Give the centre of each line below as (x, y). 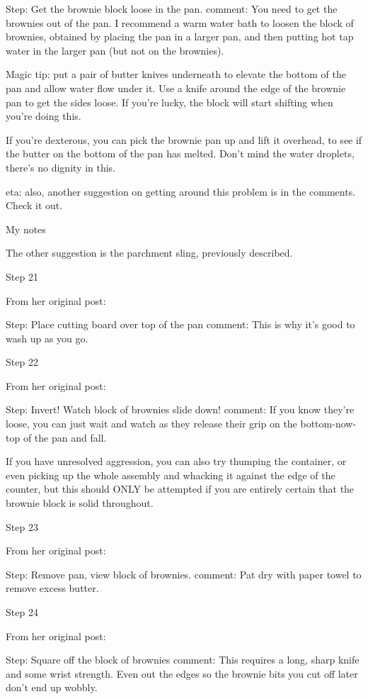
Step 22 (22, 362)
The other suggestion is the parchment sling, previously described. (149, 253)
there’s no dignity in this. (61, 167)
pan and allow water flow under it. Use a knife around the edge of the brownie (176, 88)
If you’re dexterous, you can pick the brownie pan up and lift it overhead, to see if (184, 139)
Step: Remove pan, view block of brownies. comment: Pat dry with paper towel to (184, 574)
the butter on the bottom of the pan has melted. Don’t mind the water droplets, (180, 153)
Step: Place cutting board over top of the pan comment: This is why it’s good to (180, 324)
